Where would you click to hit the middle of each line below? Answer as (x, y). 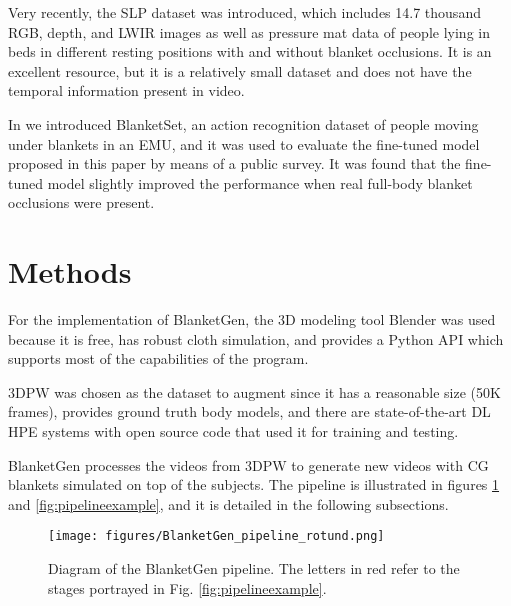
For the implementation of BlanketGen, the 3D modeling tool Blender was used (252, 319)
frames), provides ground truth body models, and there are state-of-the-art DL (249, 411)
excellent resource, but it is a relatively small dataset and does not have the (240, 70)
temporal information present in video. (126, 90)
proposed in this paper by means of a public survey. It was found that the (234, 163)
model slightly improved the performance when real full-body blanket (260, 182)
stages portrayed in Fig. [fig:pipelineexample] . (187, 587)
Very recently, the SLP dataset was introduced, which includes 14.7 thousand (244, 12)
